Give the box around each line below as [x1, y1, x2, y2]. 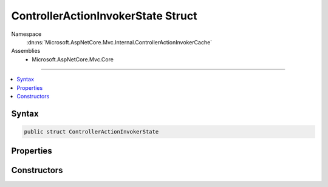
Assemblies [11, 47, 41, 55]
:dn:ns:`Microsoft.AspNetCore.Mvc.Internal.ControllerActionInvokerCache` [26, 38, 213, 46]
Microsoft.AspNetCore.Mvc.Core [32, 55, 114, 63]
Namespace [11, 30, 42, 38]
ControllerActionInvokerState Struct [11, 9, 197, 22]
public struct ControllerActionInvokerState [24, 128, 159, 135]
